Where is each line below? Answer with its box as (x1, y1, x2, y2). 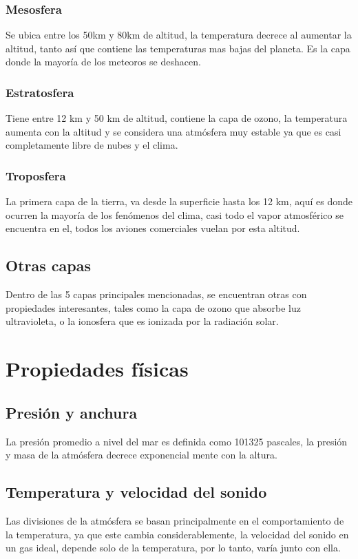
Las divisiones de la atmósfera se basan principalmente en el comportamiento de (6, 513, 344, 527)
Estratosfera (6, 83, 74, 101)
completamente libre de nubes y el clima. (6, 138, 178, 152)
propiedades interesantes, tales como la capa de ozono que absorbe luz (6, 300, 302, 315)
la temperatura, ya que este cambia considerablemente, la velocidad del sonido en (6, 527, 349, 541)
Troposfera (6, 167, 66, 184)
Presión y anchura (6, 401, 138, 423)
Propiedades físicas (6, 355, 189, 383)
